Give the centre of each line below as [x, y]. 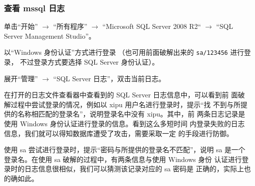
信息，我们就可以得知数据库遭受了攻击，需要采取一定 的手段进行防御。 [119, 133]
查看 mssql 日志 [34, 8]
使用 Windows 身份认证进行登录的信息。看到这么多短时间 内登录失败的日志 [125, 124]
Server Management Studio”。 [50, 35]
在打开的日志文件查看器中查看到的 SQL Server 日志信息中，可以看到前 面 [121, 95]
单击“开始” [21, 26]
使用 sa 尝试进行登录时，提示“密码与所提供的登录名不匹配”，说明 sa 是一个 [125, 150]
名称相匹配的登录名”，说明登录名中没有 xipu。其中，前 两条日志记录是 [131, 114]
